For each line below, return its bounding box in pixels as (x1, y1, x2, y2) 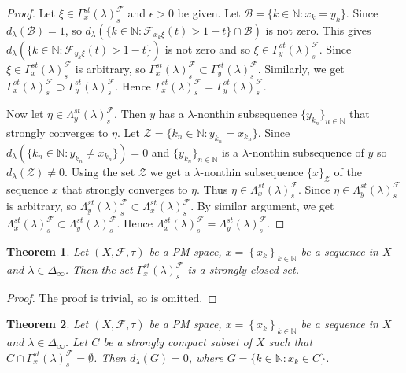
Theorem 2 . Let (6, 316, 89, 332)
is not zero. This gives (265, 21, 371, 38)
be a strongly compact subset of (103, 333, 252, 349)
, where (188, 349, 223, 365)
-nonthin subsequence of (248, 143, 364, 160)
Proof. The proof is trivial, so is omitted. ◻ (6, 289, 217, 305)
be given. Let (177, 5, 241, 20)
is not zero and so (164, 40, 251, 57)
